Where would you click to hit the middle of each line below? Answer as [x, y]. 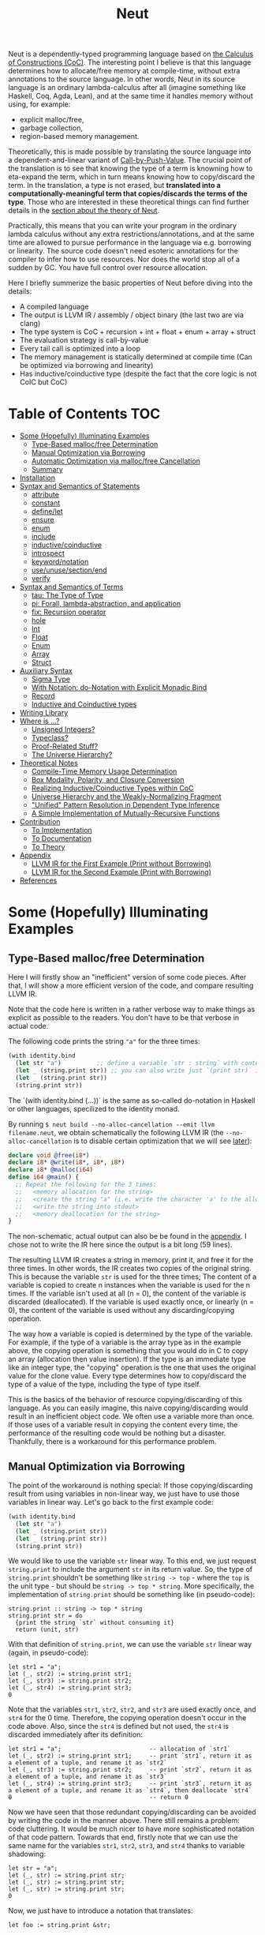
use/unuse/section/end [69, 570]
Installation [37, 478]
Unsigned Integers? [63, 729]
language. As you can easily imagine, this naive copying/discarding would [128, 1408]
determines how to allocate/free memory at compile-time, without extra [124, 71]
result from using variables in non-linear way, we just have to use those [124, 1494]
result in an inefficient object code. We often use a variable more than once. [131, 1416]
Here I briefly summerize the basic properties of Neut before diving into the [131, 283]
